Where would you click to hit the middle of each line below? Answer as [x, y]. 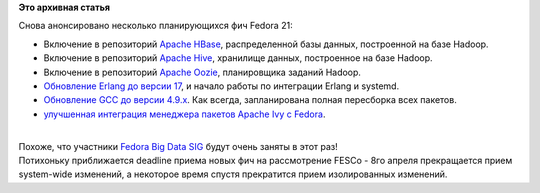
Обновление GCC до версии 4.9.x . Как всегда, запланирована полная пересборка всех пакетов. [250, 100]
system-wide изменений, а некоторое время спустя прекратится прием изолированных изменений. [233, 174]
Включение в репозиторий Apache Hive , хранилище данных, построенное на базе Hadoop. [238, 58]
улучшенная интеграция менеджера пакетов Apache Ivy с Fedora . [184, 114]
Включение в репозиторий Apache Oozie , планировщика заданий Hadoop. [202, 72]
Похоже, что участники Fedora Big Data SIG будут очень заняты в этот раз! [178, 146]
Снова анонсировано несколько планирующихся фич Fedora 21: [156, 26]
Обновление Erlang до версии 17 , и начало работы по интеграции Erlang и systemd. [221, 86]
